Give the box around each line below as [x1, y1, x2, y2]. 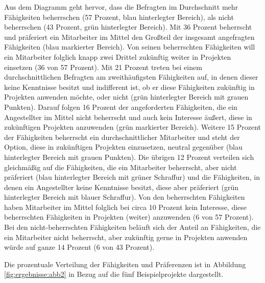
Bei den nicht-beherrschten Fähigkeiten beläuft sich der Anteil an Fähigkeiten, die [4, 222, 261, 232]
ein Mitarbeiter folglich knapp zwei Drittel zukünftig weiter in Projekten [4, 51, 231, 62]
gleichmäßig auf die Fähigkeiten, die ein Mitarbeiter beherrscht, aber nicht [4, 161, 237, 172]
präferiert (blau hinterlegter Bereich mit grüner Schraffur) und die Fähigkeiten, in [4, 172, 260, 182]
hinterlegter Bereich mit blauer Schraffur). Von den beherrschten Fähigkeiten [4, 192, 245, 202]
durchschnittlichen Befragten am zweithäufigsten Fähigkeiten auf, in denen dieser [4, 72, 258, 82]
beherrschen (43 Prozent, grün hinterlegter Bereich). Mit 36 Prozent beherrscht [4, 21, 252, 32]
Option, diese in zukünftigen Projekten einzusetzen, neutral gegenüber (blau [4, 141, 243, 152]
